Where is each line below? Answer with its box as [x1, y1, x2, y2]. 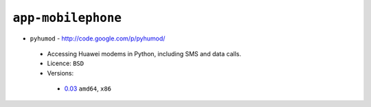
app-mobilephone [12, 10, 122, 25]
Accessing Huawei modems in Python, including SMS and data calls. [47, 49, 242, 58]
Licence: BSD [47, 59, 85, 68]
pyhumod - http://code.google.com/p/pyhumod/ [30, 34, 166, 43]
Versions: [47, 69, 74, 77]
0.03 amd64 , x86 [64, 84, 112, 93]
